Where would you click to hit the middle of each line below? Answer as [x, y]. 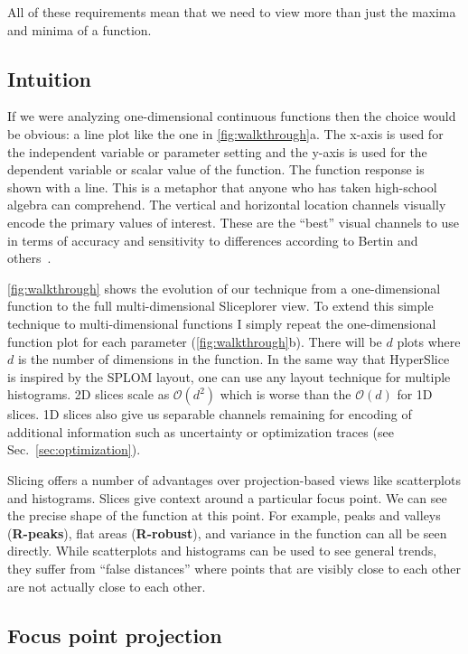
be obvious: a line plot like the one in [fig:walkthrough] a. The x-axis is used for [225, 133]
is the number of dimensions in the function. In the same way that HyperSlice [234, 359]
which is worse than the [285, 394]
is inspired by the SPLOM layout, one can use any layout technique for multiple [229, 376]
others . [29, 258]
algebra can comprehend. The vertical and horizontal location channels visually [227, 205]
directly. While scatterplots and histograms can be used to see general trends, [222, 551]
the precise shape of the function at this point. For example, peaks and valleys [224, 515]
